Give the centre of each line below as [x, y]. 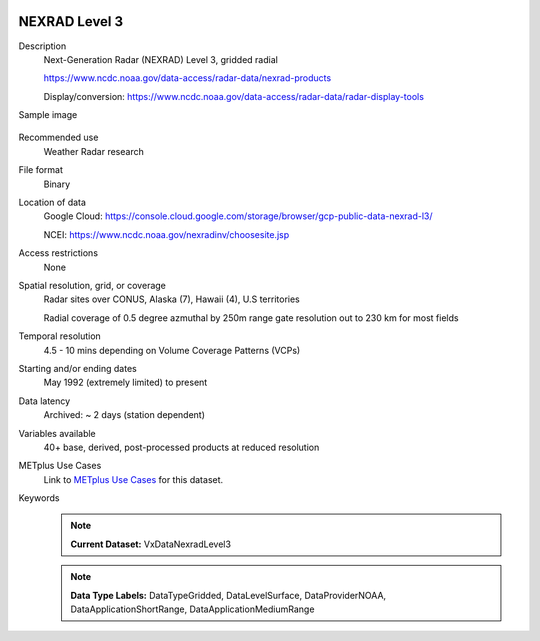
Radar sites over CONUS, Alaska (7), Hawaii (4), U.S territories [171, 299]
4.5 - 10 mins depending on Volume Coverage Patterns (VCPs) [172, 350]
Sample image [48, 115]
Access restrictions [58, 253]
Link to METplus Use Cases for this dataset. [133, 479]
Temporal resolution [60, 336]
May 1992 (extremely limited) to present [125, 382]
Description [42, 46]
